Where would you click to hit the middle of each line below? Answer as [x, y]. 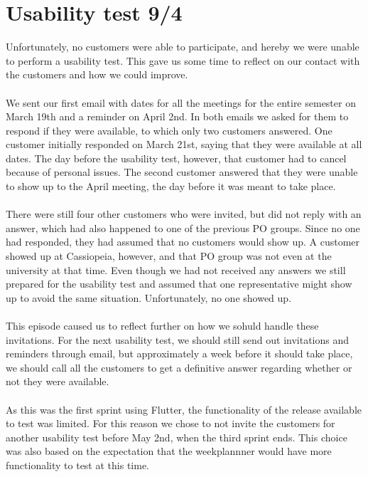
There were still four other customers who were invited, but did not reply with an [184, 214]
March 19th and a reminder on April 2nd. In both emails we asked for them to [177, 116]
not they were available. [58, 381]
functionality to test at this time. [77, 465]
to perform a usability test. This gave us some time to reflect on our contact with [183, 60]
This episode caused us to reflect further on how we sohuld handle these [162, 325]
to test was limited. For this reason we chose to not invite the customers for [171, 423]
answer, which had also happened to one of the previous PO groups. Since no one [183, 227]
